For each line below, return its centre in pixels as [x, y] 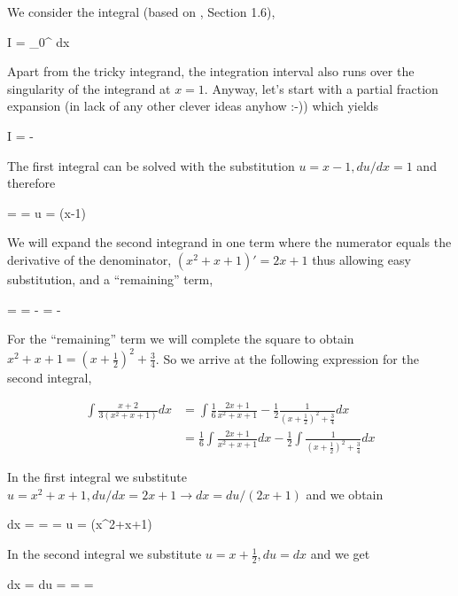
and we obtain [345, 494]
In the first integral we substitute [97, 477]
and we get [340, 554]
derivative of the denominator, [89, 259]
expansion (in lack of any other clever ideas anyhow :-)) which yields [193, 106]
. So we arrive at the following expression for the [287, 358]
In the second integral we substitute [105, 554]
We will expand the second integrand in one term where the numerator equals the [229, 242]
